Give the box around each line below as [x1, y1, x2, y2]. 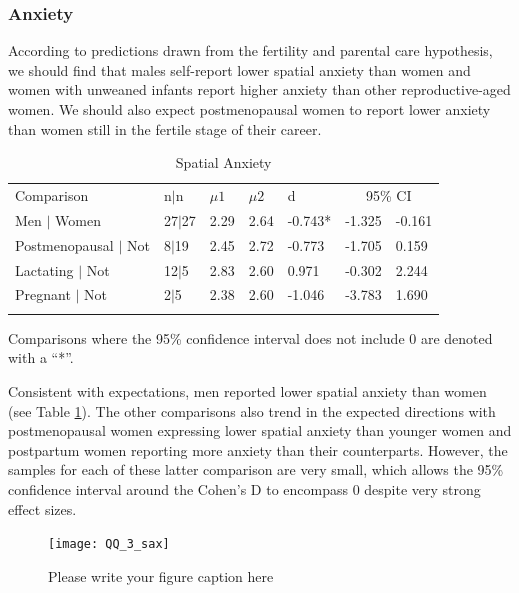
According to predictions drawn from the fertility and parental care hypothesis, [8, 40, 493, 61]
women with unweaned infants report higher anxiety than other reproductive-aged [8, 79, 511, 100]
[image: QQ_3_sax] [48, 537, 170, 552]
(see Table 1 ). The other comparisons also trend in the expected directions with [8, 400, 496, 421]
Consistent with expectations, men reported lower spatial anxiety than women [8, 380, 487, 401]
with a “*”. [8, 347, 74, 368]
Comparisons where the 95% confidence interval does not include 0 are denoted [8, 327, 493, 348]
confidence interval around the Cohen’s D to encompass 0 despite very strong [8, 478, 481, 499]
